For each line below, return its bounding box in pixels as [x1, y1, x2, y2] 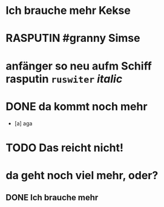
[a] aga [14, 119, 33, 127]
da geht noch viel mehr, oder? [5, 168, 159, 182]
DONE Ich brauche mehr [5, 192, 99, 203]
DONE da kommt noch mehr [5, 99, 148, 113]
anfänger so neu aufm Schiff [5, 59, 152, 73]
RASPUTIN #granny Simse [5, 31, 140, 45]
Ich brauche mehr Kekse [5, 4, 131, 18]
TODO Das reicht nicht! [5, 140, 124, 154]
